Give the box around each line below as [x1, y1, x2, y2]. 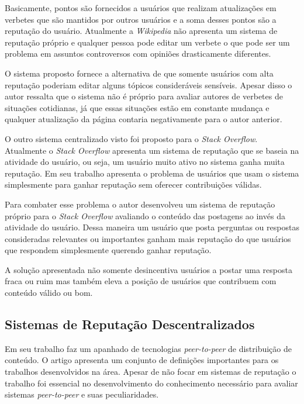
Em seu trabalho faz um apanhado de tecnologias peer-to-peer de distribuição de [5, 342, 292, 354]
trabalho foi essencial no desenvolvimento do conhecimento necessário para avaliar [5, 377, 298, 389]
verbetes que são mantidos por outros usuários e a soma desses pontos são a [5, 13, 277, 25]
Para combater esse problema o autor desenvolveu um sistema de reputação [5, 198, 275, 210]
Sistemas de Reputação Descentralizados [5, 315, 255, 333]
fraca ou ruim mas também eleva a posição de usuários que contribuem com [5, 275, 277, 287]
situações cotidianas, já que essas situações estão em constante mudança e [5, 101, 270, 113]
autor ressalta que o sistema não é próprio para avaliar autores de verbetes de [5, 90, 283, 102]
